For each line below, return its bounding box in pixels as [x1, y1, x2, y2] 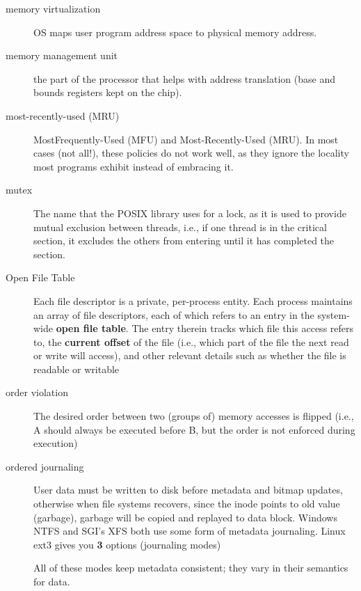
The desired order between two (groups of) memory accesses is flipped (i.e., [33, 409, 354, 423]
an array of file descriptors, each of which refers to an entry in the [33, 307, 314, 322]
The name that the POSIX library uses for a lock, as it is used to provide [33, 205, 346, 220]
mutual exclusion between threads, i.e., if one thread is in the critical [33, 219, 327, 234]
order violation [6, 385, 68, 400]
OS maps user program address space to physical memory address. [33, 24, 317, 39]
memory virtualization [6, 1, 101, 15]
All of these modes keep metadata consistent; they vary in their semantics [33, 560, 348, 575]
